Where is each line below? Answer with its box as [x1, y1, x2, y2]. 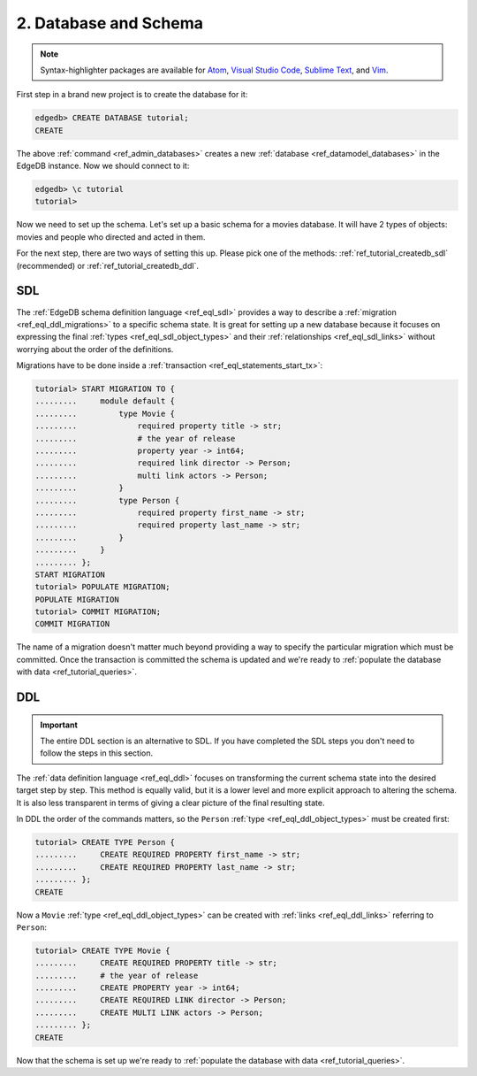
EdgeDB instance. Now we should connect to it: [16, 160, 190, 172]
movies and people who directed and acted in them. [16, 231, 206, 242]
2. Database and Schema [16, 13, 203, 33]
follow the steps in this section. [40, 748, 154, 758]
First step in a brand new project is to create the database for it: [16, 89, 248, 100]
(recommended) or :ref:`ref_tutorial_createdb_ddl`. [16, 260, 199, 271]
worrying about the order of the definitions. [16, 343, 174, 354]
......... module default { [34, 396, 176, 406]
